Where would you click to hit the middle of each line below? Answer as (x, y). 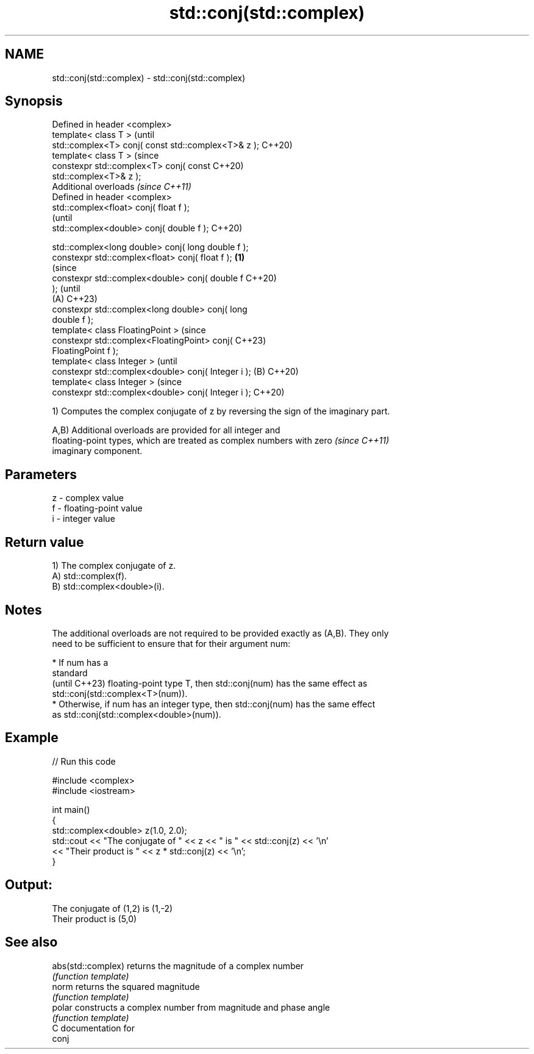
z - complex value (88, 498)
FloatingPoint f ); (85, 351)
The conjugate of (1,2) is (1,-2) (112, 908)
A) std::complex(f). (90, 576)
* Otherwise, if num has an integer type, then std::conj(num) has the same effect (214, 704)
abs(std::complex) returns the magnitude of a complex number (178, 966)
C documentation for (94, 1028)
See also (31, 942)
